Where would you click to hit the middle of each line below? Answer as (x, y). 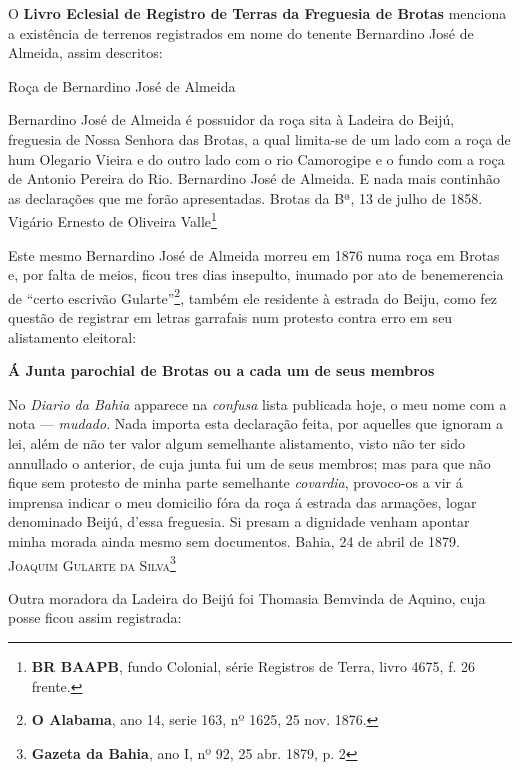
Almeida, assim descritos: (85, 52)
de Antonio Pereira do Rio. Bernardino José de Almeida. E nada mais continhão (254, 178)
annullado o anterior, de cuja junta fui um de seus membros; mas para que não (249, 462)
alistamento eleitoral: (72, 336)
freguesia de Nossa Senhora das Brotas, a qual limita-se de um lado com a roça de (259, 138)
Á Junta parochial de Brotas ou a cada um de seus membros (221, 370)
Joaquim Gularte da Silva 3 (92, 563)
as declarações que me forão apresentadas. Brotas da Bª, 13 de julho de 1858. (245, 197)
